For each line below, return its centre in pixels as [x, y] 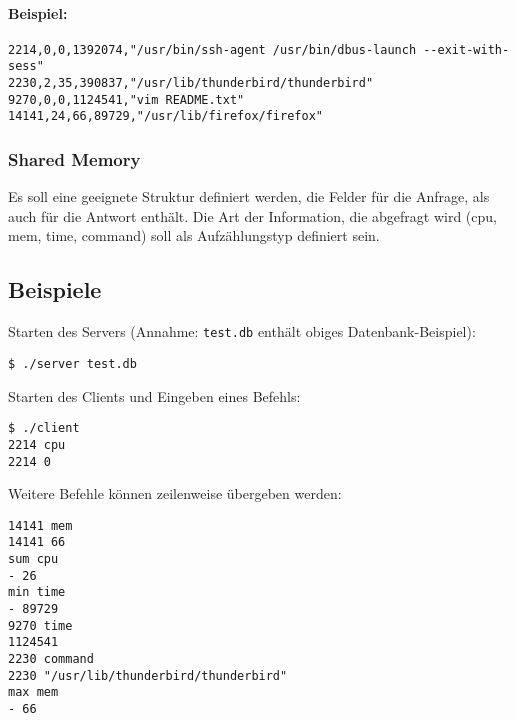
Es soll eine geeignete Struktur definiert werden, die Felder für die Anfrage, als [249, 196]
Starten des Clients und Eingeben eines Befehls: [154, 395]
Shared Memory [74, 159]
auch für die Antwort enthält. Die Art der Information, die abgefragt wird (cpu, [252, 215]
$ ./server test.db [72, 363]
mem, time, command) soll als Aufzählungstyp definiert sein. [194, 235]
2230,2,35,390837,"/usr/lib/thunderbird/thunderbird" [191, 83]
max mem [33, 692]
